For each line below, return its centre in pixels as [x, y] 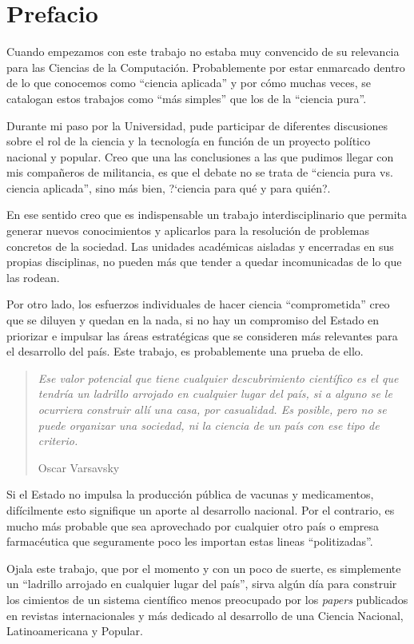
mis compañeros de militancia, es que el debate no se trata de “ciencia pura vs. [200, 172]
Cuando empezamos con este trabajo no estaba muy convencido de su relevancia [203, 52]
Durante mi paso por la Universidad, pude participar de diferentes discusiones [197, 125]
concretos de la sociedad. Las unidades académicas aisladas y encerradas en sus [200, 246]
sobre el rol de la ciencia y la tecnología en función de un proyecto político [189, 141]
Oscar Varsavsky [79, 467]
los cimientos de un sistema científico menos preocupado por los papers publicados [207, 599]
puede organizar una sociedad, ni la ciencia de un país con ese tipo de [209, 425]
